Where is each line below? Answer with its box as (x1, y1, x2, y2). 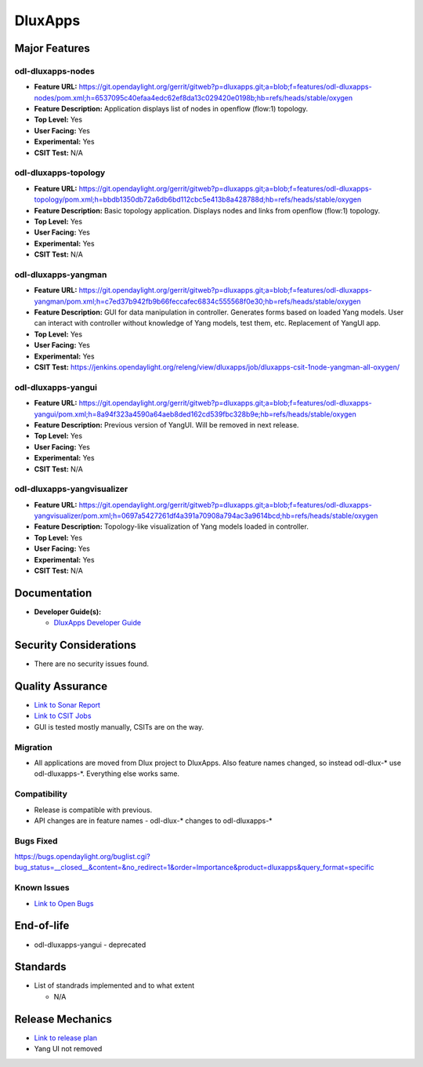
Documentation (14, 586, 92, 599)
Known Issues (14, 883, 70, 894)
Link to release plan (34, 1032, 98, 1043)
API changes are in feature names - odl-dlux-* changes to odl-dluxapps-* (34, 816, 273, 825)
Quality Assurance (14, 679, 108, 693)
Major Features (14, 42, 90, 55)
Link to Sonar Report (34, 701, 101, 710)
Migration (14, 741, 52, 752)
